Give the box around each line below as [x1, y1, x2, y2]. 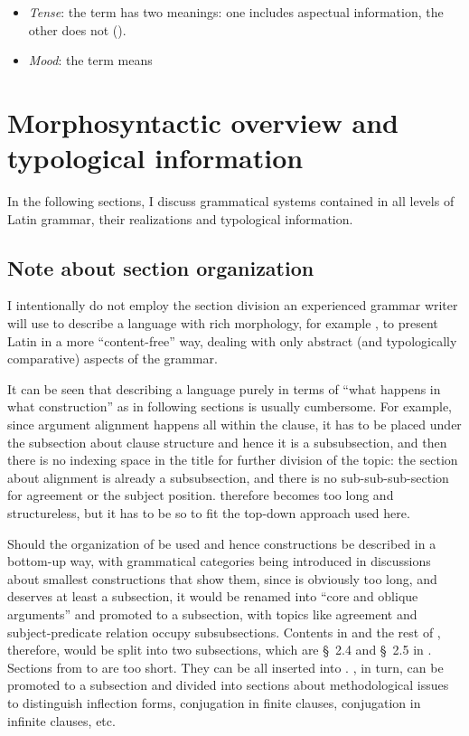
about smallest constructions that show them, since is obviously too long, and [7, 569, 437, 588]
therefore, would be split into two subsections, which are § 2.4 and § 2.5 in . [7, 640, 432, 659]
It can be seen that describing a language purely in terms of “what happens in [7, 379, 441, 398]
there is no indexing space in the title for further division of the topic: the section [7, 450, 458, 469]
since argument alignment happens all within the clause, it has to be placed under [7, 415, 462, 434]
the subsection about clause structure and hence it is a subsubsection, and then [7, 432, 447, 451]
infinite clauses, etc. [7, 711, 116, 730]
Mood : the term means [28, 51, 153, 70]
